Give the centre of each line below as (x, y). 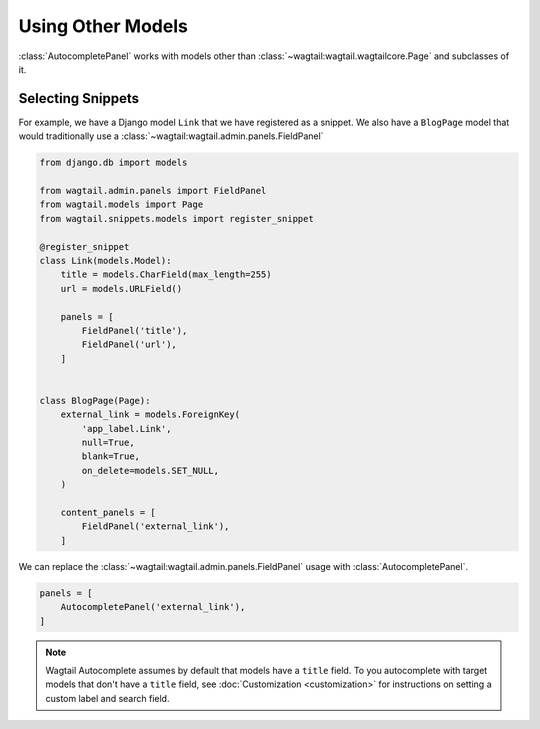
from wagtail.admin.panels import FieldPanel (153, 190)
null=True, (108, 443)
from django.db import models (113, 163)
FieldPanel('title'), (134, 330)
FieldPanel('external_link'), (155, 526)
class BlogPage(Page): (95, 400)
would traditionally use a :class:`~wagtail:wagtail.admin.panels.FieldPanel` (171, 136)
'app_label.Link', (126, 428)
